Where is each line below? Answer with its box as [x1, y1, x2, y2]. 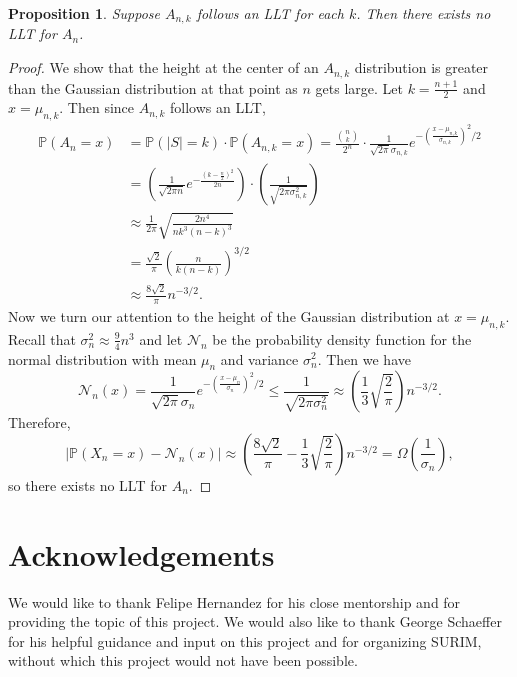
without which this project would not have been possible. [8, 650, 358, 671]
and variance [220, 348, 299, 369]
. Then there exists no [356, 3, 491, 23]
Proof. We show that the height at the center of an [8, 57, 319, 78]
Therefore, [8, 412, 71, 433]
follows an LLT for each [196, 3, 344, 23]
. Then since [59, 97, 135, 118]
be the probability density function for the [212, 328, 472, 349]
